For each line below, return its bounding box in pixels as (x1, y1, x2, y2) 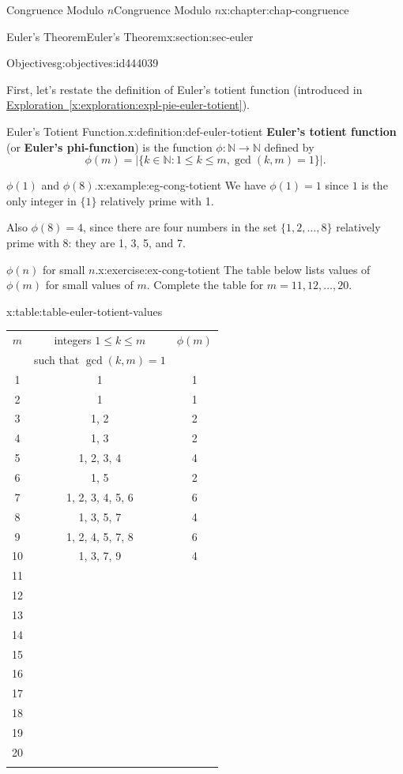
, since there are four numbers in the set (83, 219, 277, 235)
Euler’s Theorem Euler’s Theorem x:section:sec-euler (6, 28, 254, 44)
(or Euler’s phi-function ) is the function (6, 138, 213, 155)
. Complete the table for (146, 276, 264, 293)
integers (54, 332, 92, 348)
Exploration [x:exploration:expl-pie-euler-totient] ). (6, 96, 250, 113)
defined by (264, 138, 314, 155)
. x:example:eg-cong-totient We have (94, 177, 266, 193)
